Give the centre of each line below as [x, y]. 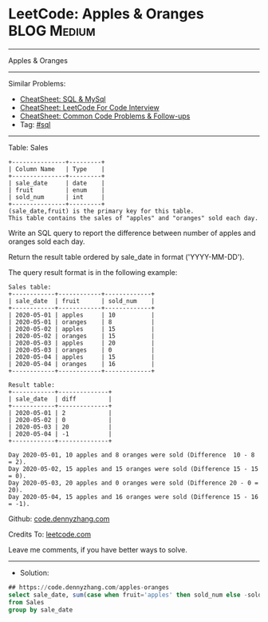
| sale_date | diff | [60, 399]
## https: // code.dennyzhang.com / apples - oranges [89, 587]
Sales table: [30, 287]
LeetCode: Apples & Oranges [106, 14]
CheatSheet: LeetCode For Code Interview [89, 107]
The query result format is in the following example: [93, 272]
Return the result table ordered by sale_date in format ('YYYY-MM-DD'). [126, 257]
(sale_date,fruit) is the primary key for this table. [101, 211]
